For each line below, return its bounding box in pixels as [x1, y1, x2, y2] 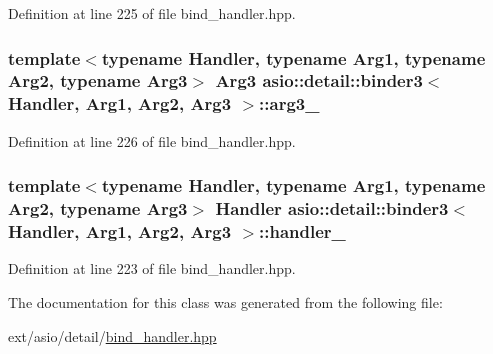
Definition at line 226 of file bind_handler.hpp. [8, 130, 296, 151]
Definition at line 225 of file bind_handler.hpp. [8, 3, 296, 23]
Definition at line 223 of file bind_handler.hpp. [8, 258, 296, 279]
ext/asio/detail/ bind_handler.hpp [8, 325, 217, 346]
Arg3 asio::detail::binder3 [215, 68, 423, 93]
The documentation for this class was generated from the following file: [8, 291, 443, 312]
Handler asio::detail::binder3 [215, 196, 449, 221]
